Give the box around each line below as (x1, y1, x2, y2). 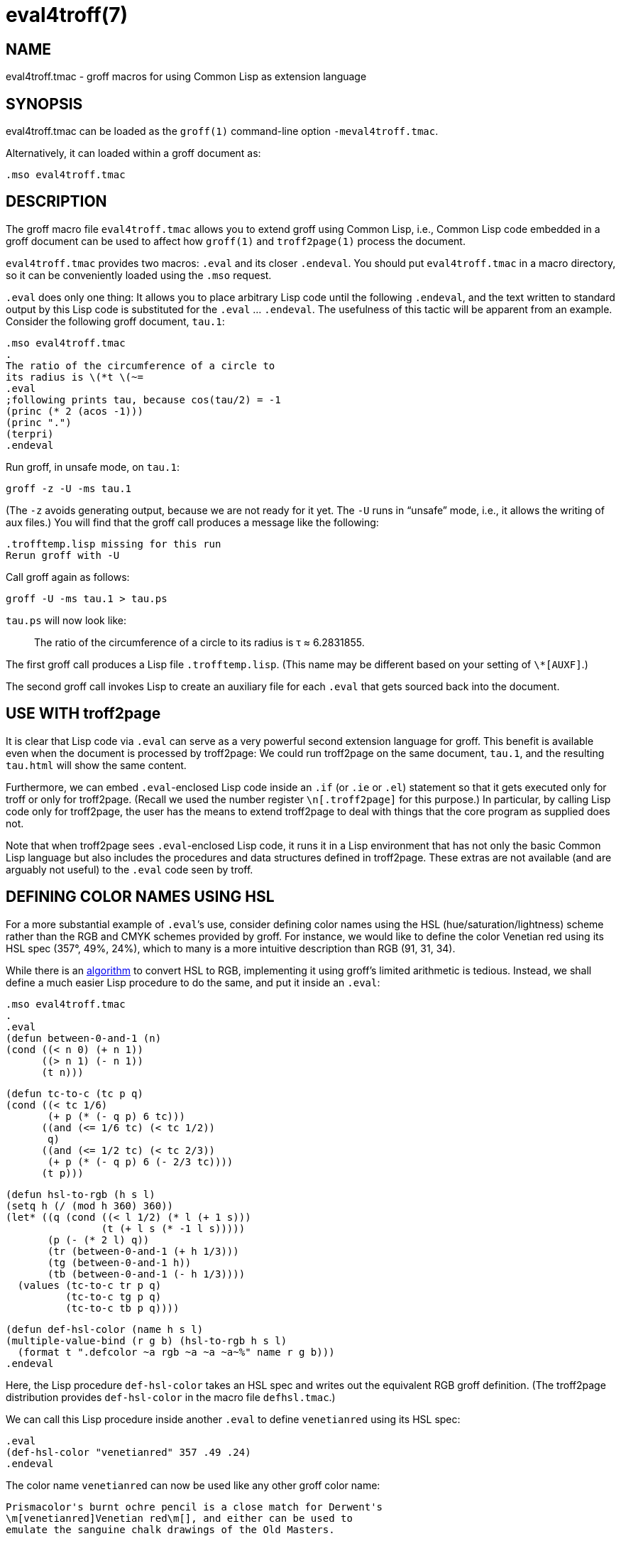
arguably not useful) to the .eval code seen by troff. (6, 863, 253, 876)
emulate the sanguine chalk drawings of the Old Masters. (6, 1523, 335, 1535)
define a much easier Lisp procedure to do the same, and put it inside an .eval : (6, 976, 380, 989)
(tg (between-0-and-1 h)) (48, 1256, 192, 1268)
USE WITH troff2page (6, 704, 161, 723)
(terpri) (6, 428, 54, 440)
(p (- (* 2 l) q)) (48, 1234, 150, 1246)
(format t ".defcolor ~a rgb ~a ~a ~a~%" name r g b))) (17, 1346, 335, 1358)
